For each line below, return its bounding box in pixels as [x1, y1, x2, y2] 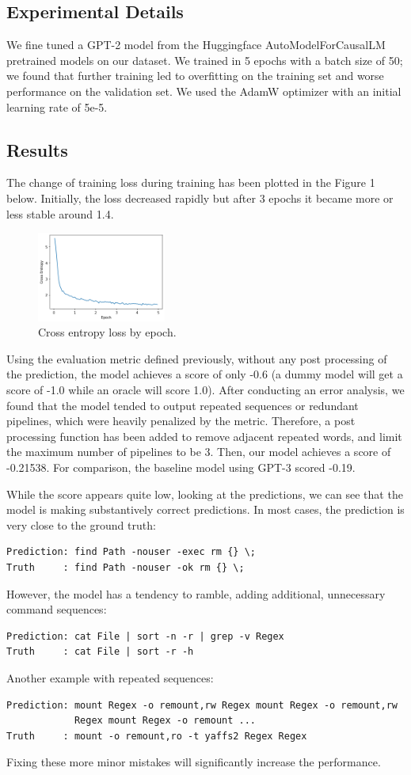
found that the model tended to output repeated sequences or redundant [6, 397, 359, 413]
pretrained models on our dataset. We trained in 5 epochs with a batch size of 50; [6, 51, 403, 68]
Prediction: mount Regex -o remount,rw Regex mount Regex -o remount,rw [6, 699, 398, 711]
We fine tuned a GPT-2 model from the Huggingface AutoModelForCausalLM [6, 36, 386, 53]
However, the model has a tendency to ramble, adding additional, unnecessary [6, 585, 386, 602]
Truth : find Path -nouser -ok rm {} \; [6, 561, 245, 573]
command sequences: [6, 601, 107, 617]
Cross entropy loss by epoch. [38, 324, 177, 340]
